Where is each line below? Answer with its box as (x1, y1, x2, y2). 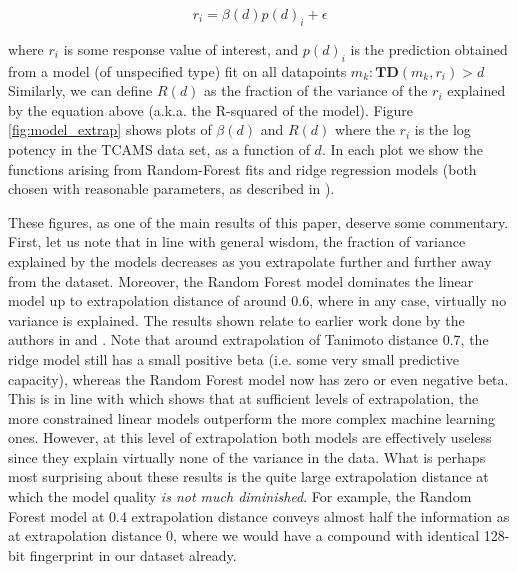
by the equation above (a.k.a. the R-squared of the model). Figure (8, 99, 414, 120)
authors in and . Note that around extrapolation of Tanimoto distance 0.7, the (8, 329, 489, 350)
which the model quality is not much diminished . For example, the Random (8, 486, 472, 507)
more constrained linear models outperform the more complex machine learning (8, 407, 495, 428)
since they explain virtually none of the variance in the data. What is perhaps (8, 446, 486, 467)
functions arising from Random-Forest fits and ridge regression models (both (8, 158, 477, 179)
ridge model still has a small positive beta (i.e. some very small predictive (8, 348, 459, 369)
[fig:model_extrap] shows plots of (8, 119, 212, 140)
